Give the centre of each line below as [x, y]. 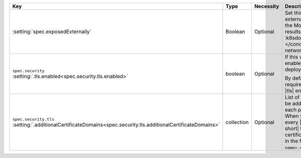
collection [237, 122]
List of [292, 97]
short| [292, 128]
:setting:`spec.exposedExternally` [52, 31]
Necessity [267, 6]
